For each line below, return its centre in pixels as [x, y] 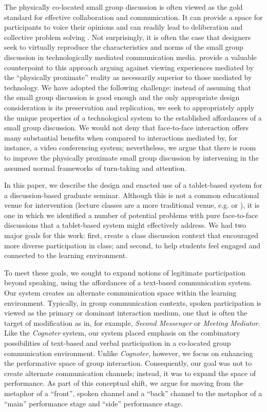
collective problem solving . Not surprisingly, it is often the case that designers [128, 37]
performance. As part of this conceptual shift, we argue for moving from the [124, 383]
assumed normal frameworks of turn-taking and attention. [96, 168]
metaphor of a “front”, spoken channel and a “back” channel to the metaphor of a [133, 393]
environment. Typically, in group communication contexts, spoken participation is [133, 302]
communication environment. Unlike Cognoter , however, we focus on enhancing [129, 353]
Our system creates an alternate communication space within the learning [120, 293]
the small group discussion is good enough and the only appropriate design [122, 97]
